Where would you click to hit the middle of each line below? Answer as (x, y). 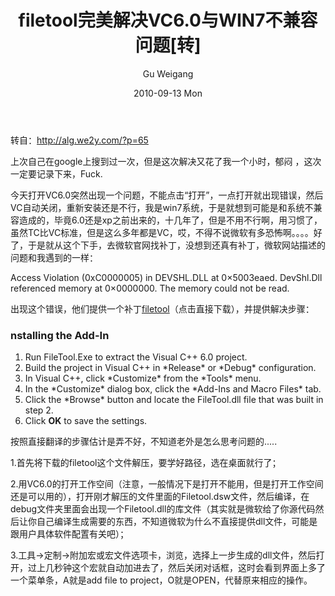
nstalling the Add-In (60, 335)
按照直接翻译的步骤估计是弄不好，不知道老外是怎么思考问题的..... (144, 442)
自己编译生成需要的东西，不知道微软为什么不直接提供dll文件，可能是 (177, 522)
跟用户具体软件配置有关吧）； (69, 534)
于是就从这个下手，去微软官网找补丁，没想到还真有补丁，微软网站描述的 (176, 245)
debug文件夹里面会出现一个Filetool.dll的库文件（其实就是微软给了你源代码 (163, 509)
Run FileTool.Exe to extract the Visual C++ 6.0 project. (136, 357)
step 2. (39, 410)
